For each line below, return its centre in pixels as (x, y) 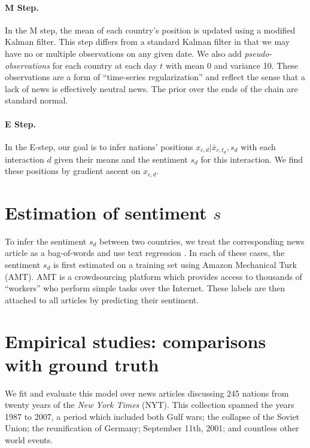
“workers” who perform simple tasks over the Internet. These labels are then (145, 288)
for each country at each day (105, 65)
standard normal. (37, 100)
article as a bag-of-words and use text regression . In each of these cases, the (145, 253)
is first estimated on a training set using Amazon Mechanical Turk (175, 264)
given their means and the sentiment (121, 159)
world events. (29, 440)
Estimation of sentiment (106, 212)
